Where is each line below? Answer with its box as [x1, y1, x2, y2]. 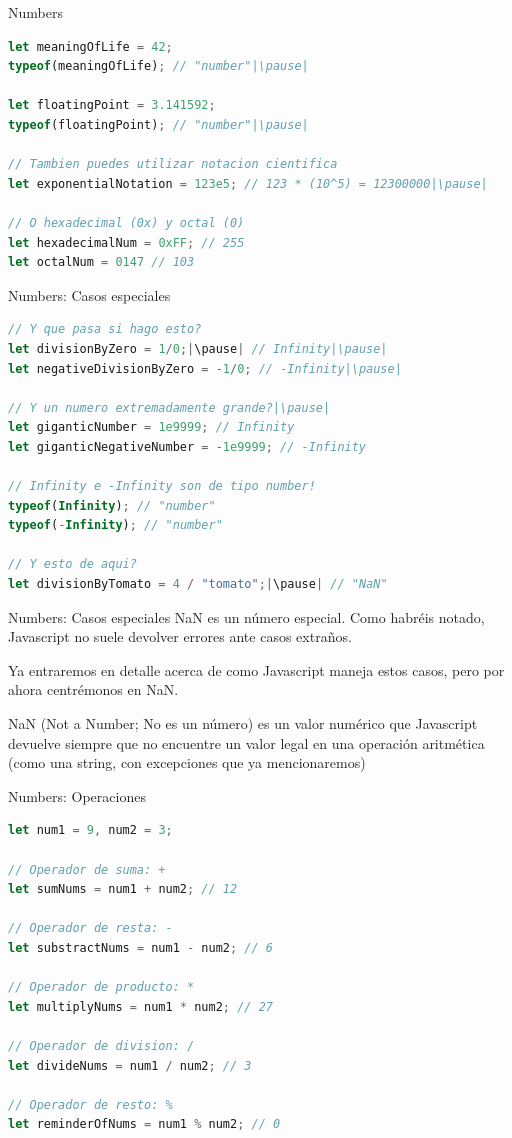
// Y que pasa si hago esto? [8, 322, 202, 337]
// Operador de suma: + [8, 862, 166, 877]
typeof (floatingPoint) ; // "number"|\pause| [8, 117, 309, 132]
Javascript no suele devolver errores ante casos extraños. [8, 626, 352, 647]
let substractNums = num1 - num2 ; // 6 [8, 940, 273, 955]
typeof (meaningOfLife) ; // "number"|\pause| [8, 59, 309, 74]
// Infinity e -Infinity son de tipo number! [8, 479, 316, 494]
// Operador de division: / [8, 1038, 195, 1053]
